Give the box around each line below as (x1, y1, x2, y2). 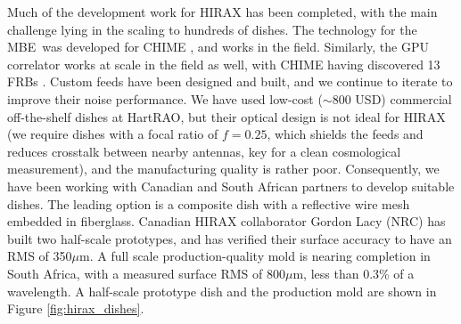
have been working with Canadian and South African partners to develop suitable (7, 176, 455, 195)
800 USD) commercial (332, 89, 452, 108)
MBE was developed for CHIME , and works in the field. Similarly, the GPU (7, 37, 429, 56)
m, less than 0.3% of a (292, 263, 415, 282)
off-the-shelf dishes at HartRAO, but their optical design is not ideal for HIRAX (7, 107, 446, 126)
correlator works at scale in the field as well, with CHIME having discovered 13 (7, 54, 440, 73)
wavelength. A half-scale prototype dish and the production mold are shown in (7, 281, 437, 300)
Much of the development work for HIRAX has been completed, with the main (7, 3, 438, 20)
